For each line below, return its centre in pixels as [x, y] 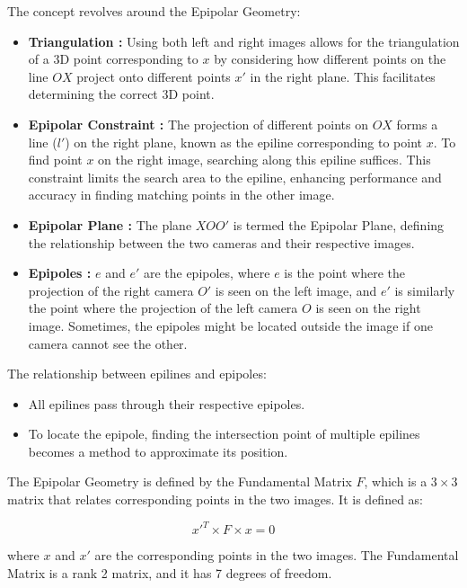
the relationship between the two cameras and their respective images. [221, 242]
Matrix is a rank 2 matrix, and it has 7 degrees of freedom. [170, 572]
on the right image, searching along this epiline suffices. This [264, 160]
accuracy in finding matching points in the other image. [181, 195]
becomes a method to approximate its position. [158, 451]
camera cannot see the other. [108, 343]
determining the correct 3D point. [121, 94]
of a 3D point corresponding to [113, 59]
